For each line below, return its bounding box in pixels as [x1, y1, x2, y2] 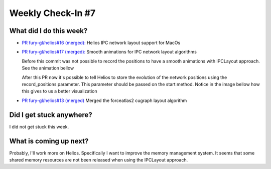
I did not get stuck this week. [9, 123, 69, 129]
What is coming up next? [9, 136, 89, 145]
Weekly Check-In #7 [9, 7, 96, 18]
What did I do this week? [9, 26, 88, 35]
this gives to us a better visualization [22, 88, 97, 94]
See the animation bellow [22, 65, 74, 71]
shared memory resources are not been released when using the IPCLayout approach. [9, 157, 188, 162]
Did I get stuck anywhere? [9, 110, 92, 119]
